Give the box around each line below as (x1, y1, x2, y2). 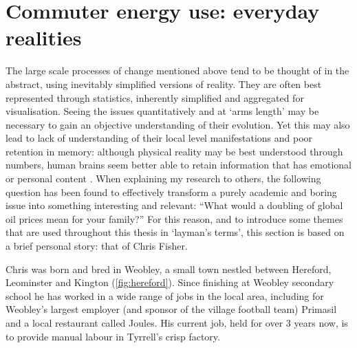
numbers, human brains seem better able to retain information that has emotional (6, 157, 351, 172)
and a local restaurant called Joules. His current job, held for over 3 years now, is (6, 316, 348, 329)
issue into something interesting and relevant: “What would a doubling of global (6, 198, 343, 213)
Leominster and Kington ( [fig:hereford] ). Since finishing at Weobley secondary (6, 275, 334, 290)
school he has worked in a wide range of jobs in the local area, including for (6, 288, 324, 303)
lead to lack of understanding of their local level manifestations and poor (6, 131, 313, 145)
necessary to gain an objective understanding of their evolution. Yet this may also (6, 117, 350, 131)
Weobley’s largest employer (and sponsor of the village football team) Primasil (6, 302, 337, 316)
